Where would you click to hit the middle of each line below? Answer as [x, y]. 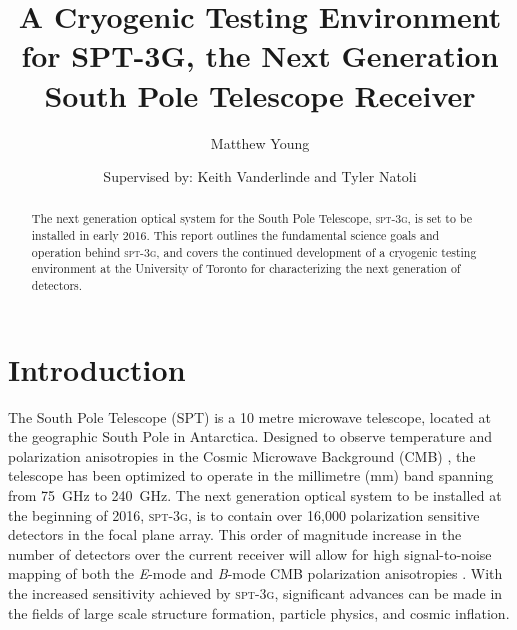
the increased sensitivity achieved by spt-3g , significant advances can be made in [255, 593]
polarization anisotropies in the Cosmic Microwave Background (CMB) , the [242, 455]
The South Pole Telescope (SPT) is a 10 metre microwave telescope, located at [249, 416]
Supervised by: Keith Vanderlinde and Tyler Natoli [260, 176]
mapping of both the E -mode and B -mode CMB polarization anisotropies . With [255, 573]
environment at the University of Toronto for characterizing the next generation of [246, 268]
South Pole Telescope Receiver [260, 94]
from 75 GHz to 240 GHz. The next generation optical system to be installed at [255, 495]
